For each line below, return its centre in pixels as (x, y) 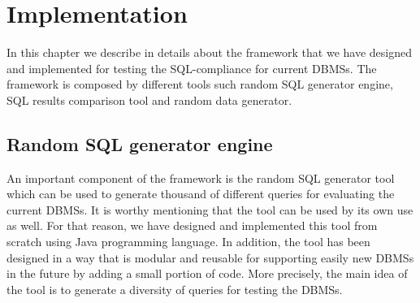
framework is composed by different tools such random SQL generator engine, (200, 84)
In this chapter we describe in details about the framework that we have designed (209, 52)
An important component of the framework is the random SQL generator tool (201, 177)
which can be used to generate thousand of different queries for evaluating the (201, 194)
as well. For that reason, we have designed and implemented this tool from (192, 225)
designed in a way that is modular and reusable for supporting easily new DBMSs (210, 257)
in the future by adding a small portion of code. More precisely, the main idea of (207, 273)
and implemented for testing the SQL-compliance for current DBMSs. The (192, 68)
